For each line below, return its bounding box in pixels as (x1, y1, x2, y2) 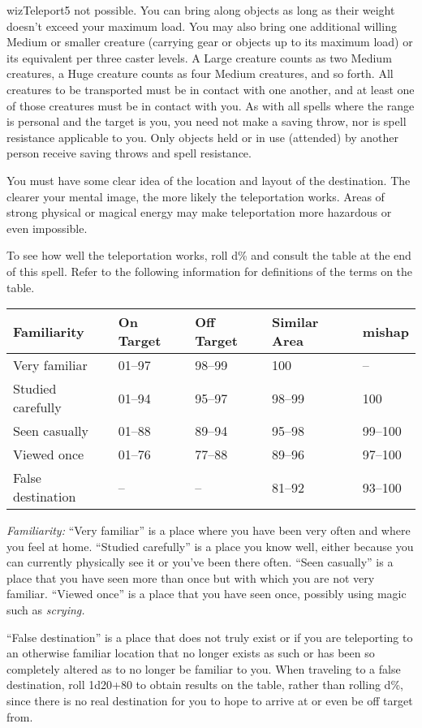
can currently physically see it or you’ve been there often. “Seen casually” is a (6, 554, 394, 571)
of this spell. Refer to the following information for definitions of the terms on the (6, 262, 413, 279)
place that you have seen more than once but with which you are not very (6, 569, 375, 586)
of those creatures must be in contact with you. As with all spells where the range (6, 97, 415, 114)
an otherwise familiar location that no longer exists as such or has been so (6, 644, 375, 661)
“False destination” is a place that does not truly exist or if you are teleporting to (6, 628, 413, 645)
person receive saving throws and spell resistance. (6, 144, 252, 162)
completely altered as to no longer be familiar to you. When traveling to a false (6, 660, 401, 677)
